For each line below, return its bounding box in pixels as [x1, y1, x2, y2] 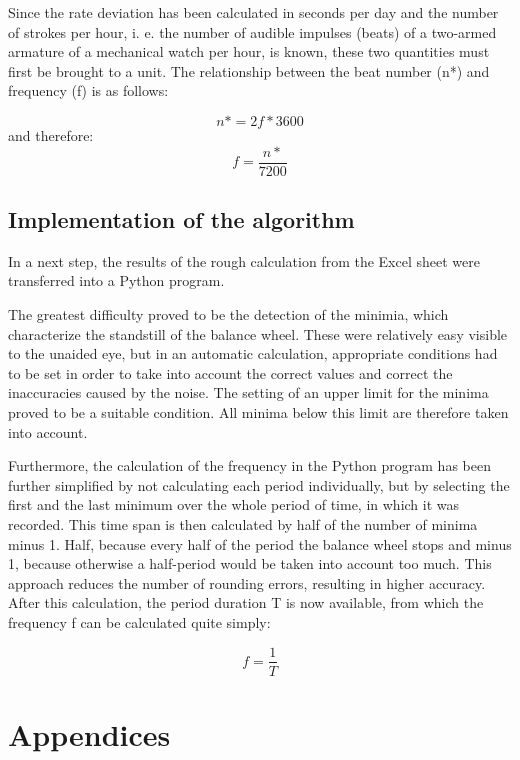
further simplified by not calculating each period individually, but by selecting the [8, 474, 510, 495]
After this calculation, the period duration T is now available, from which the [8, 592, 484, 613]
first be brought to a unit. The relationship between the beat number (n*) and [8, 60, 490, 81]
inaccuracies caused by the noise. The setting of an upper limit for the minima [8, 382, 489, 403]
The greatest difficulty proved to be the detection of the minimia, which [8, 304, 449, 325]
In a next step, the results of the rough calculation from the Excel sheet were [8, 250, 480, 271]
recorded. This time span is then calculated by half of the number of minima [8, 513, 478, 534]
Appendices [8, 713, 171, 754]
